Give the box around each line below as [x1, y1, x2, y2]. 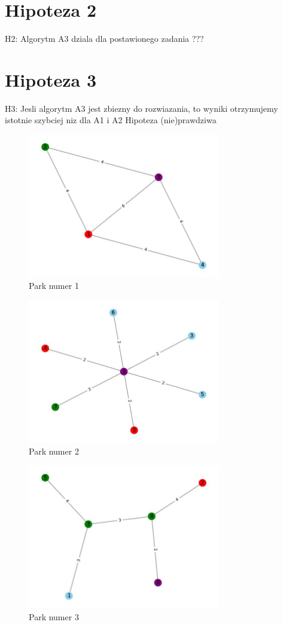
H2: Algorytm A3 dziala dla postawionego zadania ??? [5, 32, 204, 45]
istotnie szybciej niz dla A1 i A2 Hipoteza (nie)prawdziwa [5, 114, 217, 126]
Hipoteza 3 [5, 67, 97, 92]
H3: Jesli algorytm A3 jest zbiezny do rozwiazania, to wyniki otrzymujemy [5, 102, 278, 114]
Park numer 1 [29, 279, 79, 292]
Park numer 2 [29, 444, 79, 457]
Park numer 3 [29, 610, 79, 623]
